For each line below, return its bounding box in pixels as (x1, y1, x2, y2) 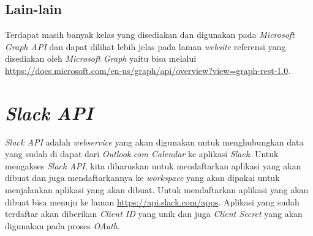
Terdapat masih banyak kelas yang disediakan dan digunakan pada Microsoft (5, 28, 295, 41)
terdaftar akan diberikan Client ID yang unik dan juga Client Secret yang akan (5, 207, 303, 220)
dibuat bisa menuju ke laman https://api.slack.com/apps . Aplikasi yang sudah (5, 195, 300, 208)
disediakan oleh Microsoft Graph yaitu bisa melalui (5, 52, 197, 65)
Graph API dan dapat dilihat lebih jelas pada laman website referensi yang (5, 40, 286, 53)
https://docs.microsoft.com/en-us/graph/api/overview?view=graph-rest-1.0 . (5, 64, 291, 76)
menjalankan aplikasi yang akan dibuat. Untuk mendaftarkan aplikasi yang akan (5, 183, 309, 196)
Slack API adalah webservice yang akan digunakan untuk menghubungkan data (5, 135, 304, 148)
